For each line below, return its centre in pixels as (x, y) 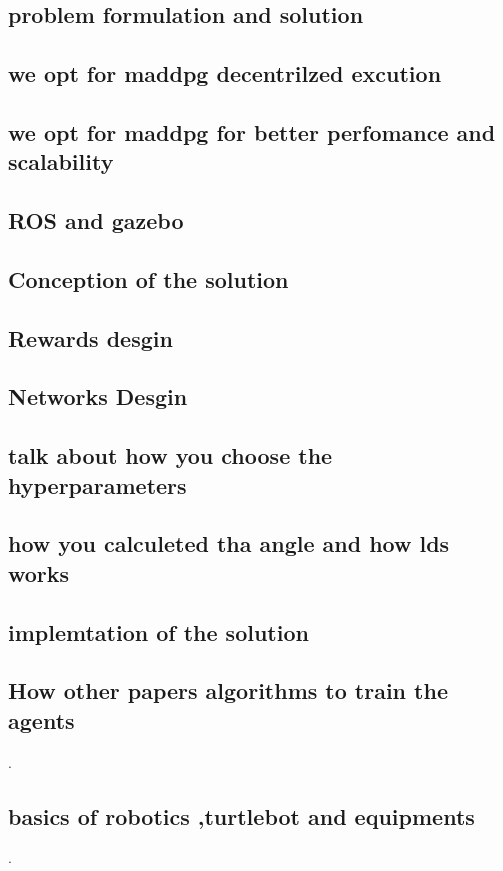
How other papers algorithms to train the (228, 690)
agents (41, 719)
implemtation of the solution (158, 631)
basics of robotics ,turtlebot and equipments (241, 815)
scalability (61, 161)
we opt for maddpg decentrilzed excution (225, 73)
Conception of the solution (148, 278)
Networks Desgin (98, 396)
